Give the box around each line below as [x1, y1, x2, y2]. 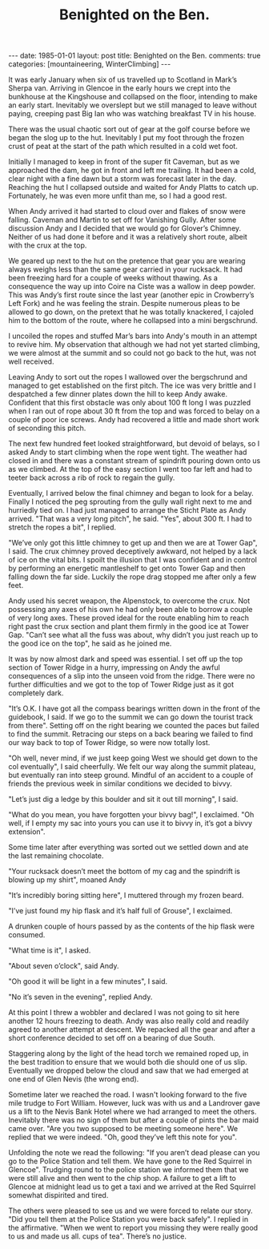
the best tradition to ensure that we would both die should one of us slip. [8, 1058, 247, 1067]
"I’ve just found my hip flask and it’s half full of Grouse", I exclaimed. [8, 906, 233, 916]
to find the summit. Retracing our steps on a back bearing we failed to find [8, 729, 254, 739]
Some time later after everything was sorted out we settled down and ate [8, 843, 249, 852]
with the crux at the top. [8, 240, 87, 250]
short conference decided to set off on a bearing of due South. [8, 1033, 216, 1043]
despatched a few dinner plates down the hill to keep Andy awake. [8, 389, 228, 399]
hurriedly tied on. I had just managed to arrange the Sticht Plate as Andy [8, 506, 247, 515]
